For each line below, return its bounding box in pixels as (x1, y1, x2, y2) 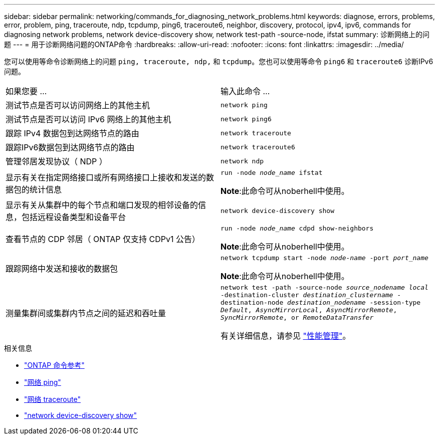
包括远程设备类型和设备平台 (22, 212, 126, 222)
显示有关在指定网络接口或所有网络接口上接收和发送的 (6, 172, 206, 182)
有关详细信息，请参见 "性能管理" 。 (221, 331, 351, 341)
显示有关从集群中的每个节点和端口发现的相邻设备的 (6, 200, 198, 210)
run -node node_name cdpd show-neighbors (221, 225, 374, 232)
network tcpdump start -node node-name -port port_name (221, 254, 428, 262)
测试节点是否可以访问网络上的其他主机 (6, 100, 150, 110)
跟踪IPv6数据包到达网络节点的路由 (6, 142, 135, 152)
